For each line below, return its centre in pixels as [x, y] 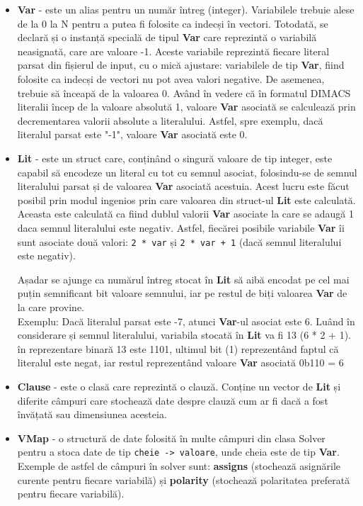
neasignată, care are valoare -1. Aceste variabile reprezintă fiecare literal [173, 51]
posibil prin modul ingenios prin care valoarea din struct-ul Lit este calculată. [186, 199]
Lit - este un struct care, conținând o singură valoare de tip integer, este [175, 158]
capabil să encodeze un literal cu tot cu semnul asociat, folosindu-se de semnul [187, 172]
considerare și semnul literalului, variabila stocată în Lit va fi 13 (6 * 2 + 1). [184, 335]
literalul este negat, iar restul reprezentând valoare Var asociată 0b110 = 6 [180, 362]
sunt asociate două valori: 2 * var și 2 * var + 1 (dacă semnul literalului [179, 241]
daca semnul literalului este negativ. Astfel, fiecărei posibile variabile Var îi [181, 227]
